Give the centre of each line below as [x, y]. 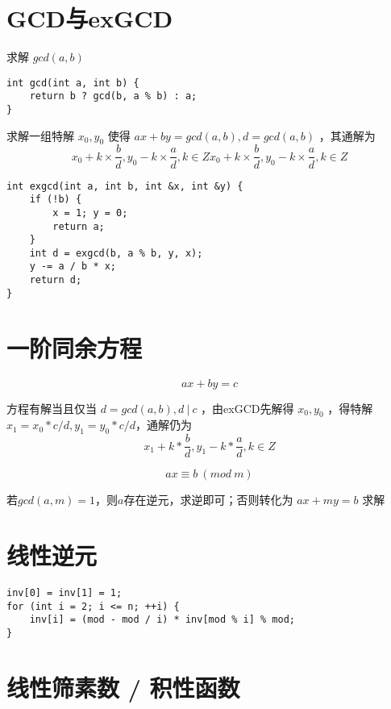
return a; [79, 226]
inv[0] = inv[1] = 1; [64, 592]
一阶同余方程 [75, 347]
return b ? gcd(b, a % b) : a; [113, 96]
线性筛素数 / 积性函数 [123, 687]
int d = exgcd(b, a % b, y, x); [116, 253]
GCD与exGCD [90, 18]
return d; [56, 280]
